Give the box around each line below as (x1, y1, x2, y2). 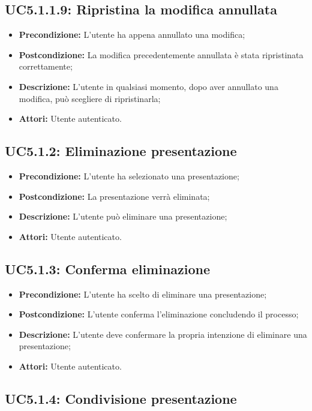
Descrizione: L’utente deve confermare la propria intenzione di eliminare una (19, 328, 307, 340)
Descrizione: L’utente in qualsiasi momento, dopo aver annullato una (19, 80, 278, 92)
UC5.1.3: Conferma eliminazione (5, 259, 211, 278)
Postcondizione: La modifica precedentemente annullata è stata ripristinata (19, 48, 304, 61)
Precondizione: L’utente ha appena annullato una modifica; (19, 28, 245, 41)
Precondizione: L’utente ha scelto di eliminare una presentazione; (19, 287, 267, 300)
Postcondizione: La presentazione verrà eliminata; (19, 190, 210, 202)
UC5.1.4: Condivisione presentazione (5, 389, 237, 407)
